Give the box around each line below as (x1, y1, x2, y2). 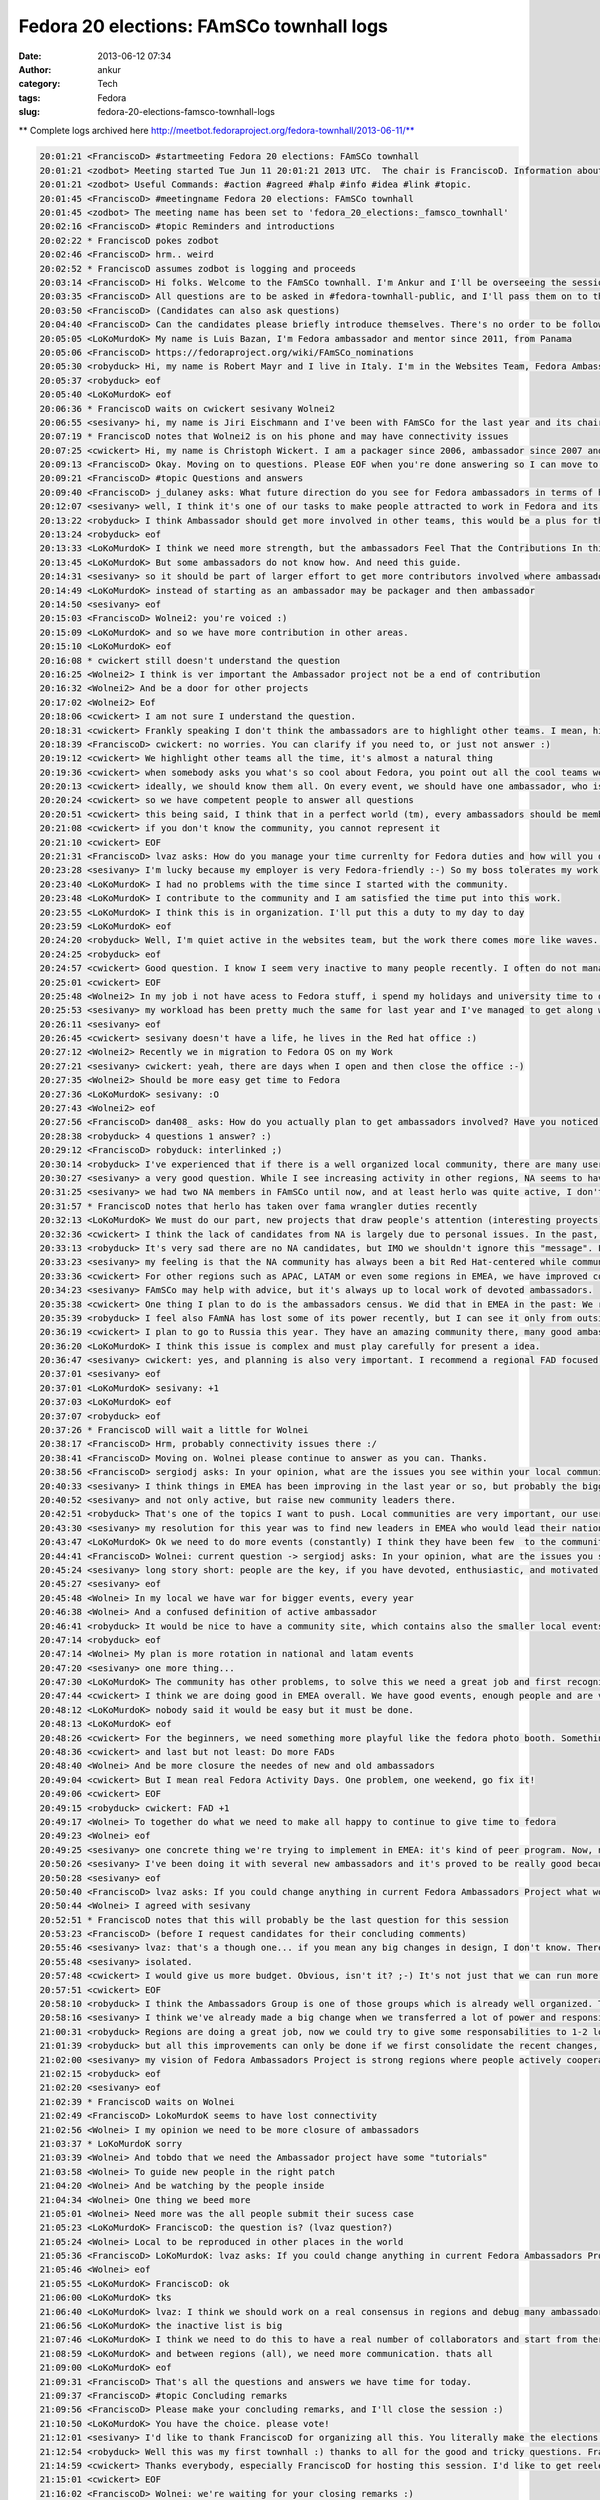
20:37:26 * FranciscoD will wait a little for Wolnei (39, 1425, 309, 1436)
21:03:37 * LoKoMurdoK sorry (39, 2138, 183, 2149)
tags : (18, 91, 41, 104)
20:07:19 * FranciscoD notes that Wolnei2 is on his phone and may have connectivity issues (39, 431, 509, 442)
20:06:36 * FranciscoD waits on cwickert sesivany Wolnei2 (39, 403, 335, 414)
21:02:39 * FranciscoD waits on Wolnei (39, 2096, 235, 2107)
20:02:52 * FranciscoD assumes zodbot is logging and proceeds (39, 263, 357, 274)
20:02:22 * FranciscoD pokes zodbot (39, 235, 220, 246)
